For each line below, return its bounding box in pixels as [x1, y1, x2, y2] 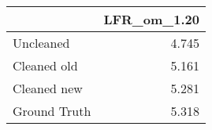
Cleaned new [13, 79, 83, 97]
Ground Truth [13, 102, 91, 120]
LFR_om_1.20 [103, 10, 199, 28]
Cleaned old [13, 56, 78, 74]
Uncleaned [13, 34, 70, 52]
